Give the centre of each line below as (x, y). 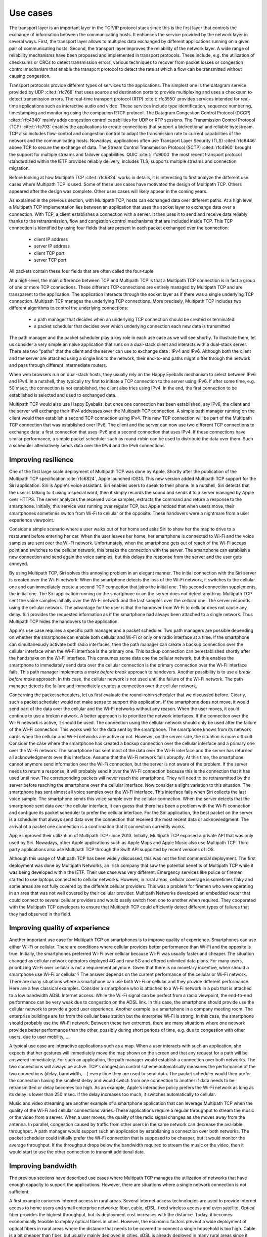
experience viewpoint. (32, 520)
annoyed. (19, 564)
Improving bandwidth (43, 1166)
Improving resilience (42, 460)
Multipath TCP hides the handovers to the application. (64, 621)
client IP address (51, 239)
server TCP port (50, 260)
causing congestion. (30, 76)
